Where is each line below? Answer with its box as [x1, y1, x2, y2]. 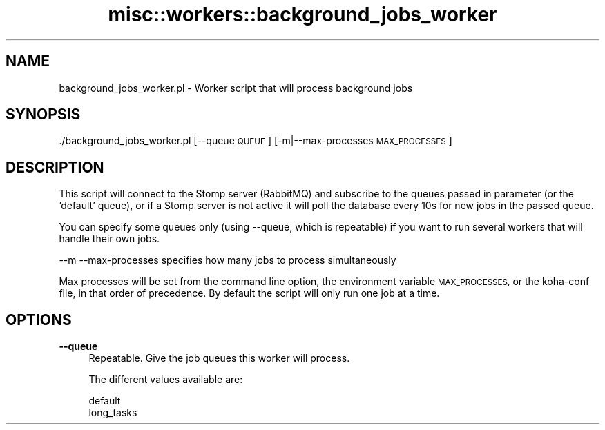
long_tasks [88, 407, 137, 419]
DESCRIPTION [6, 158, 104, 176]
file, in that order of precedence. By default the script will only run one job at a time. [59, 287, 440, 300]
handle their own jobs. [59, 233, 160, 245]
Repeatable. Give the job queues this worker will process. [88, 352, 350, 364]
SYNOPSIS [6, 106, 81, 124]
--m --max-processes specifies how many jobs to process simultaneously [59, 254, 396, 266]
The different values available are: [88, 373, 243, 386]
